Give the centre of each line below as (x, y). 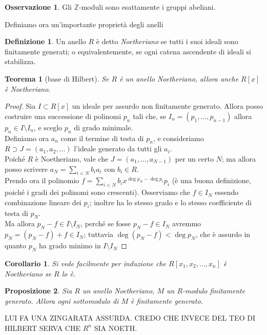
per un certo (194, 158)
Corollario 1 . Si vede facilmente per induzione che (86, 263)
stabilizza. (20, 61)
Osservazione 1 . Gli (38, 7)
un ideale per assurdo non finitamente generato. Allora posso (167, 106)
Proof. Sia (20, 106)
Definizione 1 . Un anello (45, 41)
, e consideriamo (178, 138)
